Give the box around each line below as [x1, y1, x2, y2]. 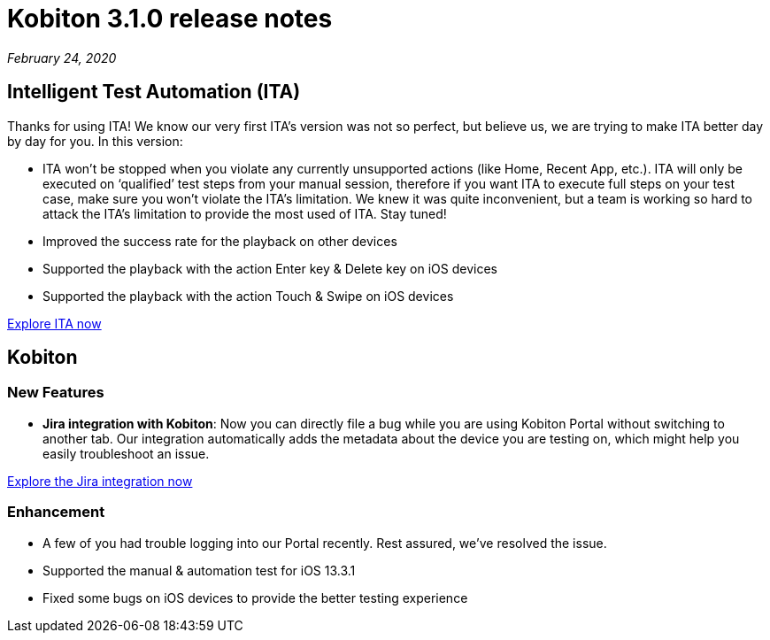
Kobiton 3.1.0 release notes [7, 4, 333, 34]
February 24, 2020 [7, 50, 117, 66]
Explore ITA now [7, 315, 102, 331]
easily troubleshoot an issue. [42, 445, 210, 461]
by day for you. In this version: [7, 133, 183, 149]
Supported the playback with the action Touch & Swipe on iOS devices [42, 288, 454, 304]
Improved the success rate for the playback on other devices [42, 233, 397, 249]
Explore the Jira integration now [7, 473, 193, 489]
